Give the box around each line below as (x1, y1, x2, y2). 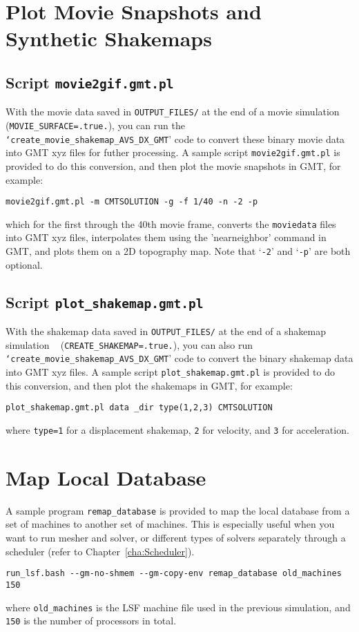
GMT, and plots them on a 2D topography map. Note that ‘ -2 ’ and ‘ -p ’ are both (6, 244, 351, 258)
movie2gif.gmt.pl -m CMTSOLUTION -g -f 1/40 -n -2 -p (6, 197, 258, 207)
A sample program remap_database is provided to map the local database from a (6, 503, 350, 517)
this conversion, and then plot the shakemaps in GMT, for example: (6, 378, 293, 392)
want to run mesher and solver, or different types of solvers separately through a (6, 530, 346, 544)
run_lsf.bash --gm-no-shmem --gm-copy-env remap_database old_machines (6, 568, 342, 579)
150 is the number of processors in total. (6, 613, 177, 628)
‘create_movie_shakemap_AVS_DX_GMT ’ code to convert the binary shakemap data (6, 351, 353, 365)
